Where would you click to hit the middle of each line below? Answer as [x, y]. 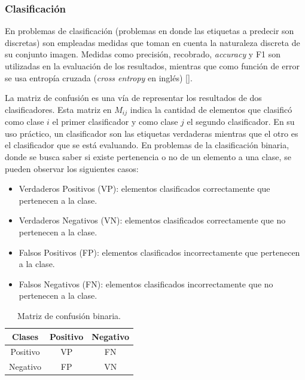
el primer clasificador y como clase [115, 122]
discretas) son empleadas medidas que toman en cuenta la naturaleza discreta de [152, 42]
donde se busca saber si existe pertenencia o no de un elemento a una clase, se [148, 157]
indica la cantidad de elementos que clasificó [211, 109]
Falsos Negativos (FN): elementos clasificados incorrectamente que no [146, 284]
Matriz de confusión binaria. [69, 315]
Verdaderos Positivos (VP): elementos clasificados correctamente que [144, 189]
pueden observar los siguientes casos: [72, 168]
